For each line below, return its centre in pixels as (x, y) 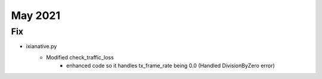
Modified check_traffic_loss (80, 57)
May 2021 (36, 15)
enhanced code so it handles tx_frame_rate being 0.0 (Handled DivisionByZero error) (171, 66)
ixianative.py (41, 46)
